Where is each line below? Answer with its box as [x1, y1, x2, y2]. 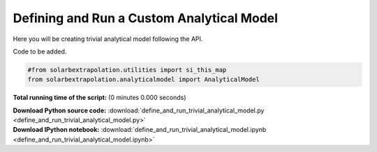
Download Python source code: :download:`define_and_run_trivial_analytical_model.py [13, 106, 265, 115]
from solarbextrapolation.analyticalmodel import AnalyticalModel [27, 76, 260, 83]
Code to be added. [13, 47, 67, 56]
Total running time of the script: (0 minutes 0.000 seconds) [13, 94, 186, 102]
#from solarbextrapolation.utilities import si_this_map [27, 66, 227, 74]
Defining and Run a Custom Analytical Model [13, 10, 279, 26]
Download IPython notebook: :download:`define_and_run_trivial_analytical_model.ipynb [13, 126, 267, 134]
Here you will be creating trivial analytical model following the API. [13, 35, 203, 43]
